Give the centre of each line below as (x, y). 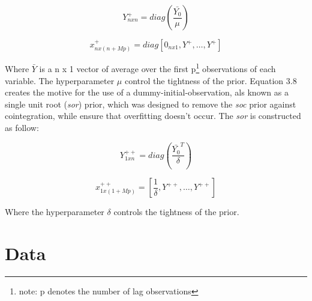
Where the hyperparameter (55, 212)
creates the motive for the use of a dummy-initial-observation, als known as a (147, 92)
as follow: (22, 128)
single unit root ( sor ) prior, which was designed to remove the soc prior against (151, 104)
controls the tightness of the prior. (176, 212)
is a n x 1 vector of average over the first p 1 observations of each (157, 68)
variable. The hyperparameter (60, 80)
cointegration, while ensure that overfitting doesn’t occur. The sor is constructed (153, 116)
